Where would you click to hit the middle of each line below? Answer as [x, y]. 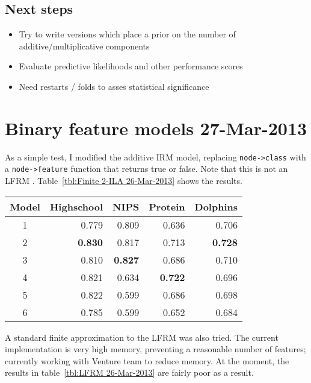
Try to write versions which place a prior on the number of [127, 34]
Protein [167, 206]
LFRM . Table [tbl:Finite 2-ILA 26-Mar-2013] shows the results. [124, 181]
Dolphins [216, 206]
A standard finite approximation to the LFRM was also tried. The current [142, 337]
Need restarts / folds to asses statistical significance [114, 86]
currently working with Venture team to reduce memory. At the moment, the [147, 360]
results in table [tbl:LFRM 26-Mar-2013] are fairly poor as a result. [129, 372]
